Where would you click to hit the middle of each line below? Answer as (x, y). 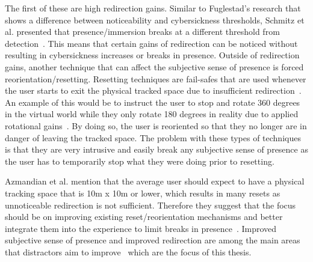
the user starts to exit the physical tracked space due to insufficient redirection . (153, 90)
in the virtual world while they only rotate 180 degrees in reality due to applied (152, 114)
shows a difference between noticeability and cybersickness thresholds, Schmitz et (155, 20)
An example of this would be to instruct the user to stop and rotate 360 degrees (153, 102)
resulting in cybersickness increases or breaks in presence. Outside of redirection (152, 55)
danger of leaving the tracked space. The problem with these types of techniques (153, 137)
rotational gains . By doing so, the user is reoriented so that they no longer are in (156, 125)
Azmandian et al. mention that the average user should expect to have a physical (155, 181)
